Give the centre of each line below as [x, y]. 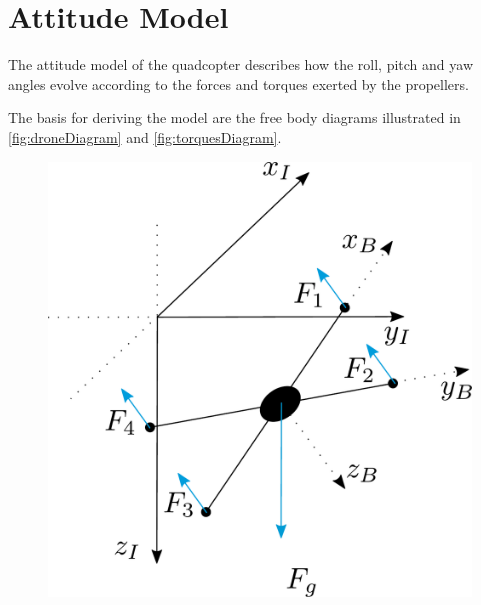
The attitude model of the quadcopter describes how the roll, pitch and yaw [240, 64]
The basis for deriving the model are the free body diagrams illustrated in [234, 117]
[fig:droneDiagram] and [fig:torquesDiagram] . [145, 136]
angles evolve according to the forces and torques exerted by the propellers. [238, 83]
